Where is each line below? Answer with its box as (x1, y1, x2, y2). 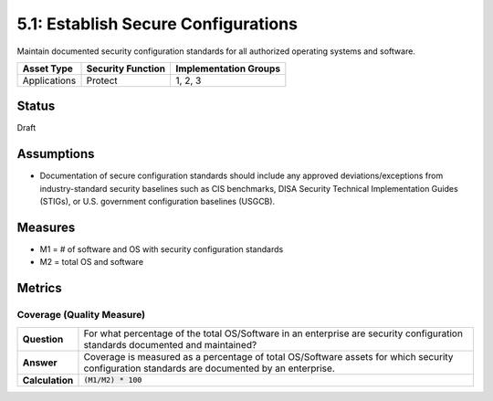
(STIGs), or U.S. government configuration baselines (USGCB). (39, 196, 276, 207)
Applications (22, 74, 77, 87)
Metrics (16, 280, 63, 296)
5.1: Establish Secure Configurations (16, 14, 299, 34)
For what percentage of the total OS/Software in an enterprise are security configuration (83, 327, 463, 340)
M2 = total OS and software (39, 257, 144, 268)
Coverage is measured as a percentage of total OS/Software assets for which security (83, 350, 454, 363)
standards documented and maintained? (83, 338, 257, 351)
